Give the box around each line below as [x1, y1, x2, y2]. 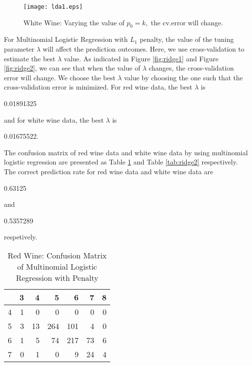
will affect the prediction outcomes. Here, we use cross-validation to [42, 44, 245, 54]
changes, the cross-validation [149, 63, 234, 73]
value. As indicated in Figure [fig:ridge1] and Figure [64, 53, 219, 63]
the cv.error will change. [151, 17, 223, 27]
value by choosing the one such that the [124, 72, 243, 82]
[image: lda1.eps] [23, 3, 83, 10]
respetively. [4, 232, 38, 242]
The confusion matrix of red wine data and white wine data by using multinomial [4, 147, 248, 157]
